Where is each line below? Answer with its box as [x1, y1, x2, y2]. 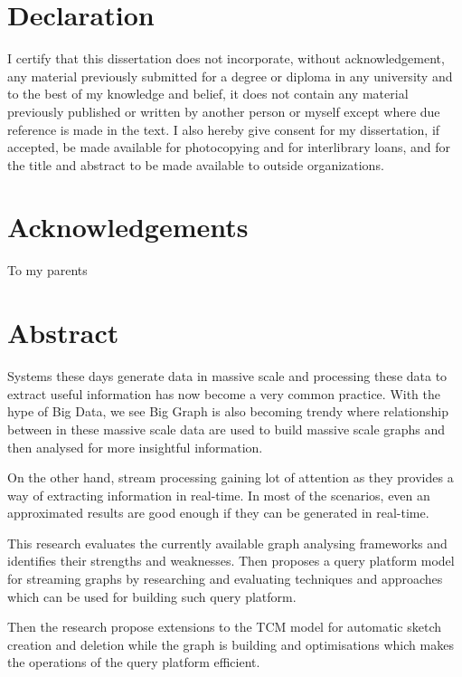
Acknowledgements [7, 208, 249, 245]
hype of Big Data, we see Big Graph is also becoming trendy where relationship [7, 402, 449, 421]
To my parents [7, 261, 88, 280]
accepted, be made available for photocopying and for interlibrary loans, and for [7, 138, 450, 157]
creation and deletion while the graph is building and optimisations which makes [7, 634, 454, 653]
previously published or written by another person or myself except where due [7, 101, 440, 120]
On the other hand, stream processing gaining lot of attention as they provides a [7, 468, 454, 487]
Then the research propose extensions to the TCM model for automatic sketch [7, 617, 441, 636]
